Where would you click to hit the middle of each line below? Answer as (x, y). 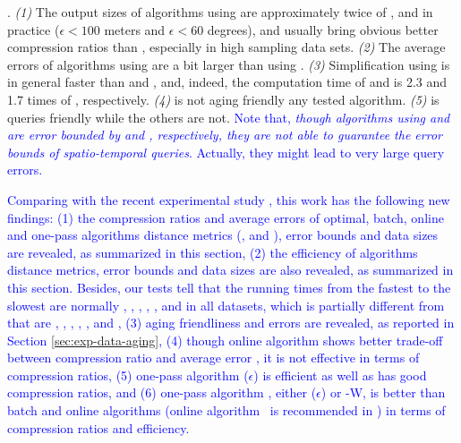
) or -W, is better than (383, 392)
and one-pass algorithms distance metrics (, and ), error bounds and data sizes (223, 235)
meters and (135, 29)
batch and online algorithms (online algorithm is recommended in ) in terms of (226, 410)
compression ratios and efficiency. (98, 427)
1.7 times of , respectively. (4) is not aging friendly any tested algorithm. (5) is (223, 99)
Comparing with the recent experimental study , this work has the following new (229, 199)
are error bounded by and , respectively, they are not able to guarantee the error (225, 135)
